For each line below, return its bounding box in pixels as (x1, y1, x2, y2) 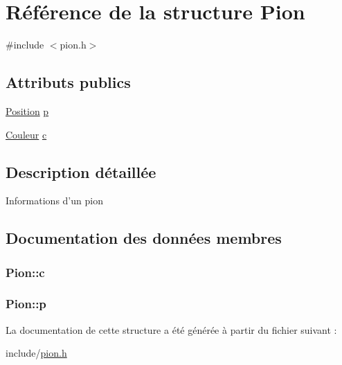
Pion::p (6, 295, 46, 312)
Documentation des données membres (6, 227, 282, 249)
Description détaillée (6, 161, 156, 182)
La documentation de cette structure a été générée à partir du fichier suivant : (6, 322, 337, 337)
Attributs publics (6, 71, 131, 93)
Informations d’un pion (6, 193, 103, 208)
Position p (6, 103, 49, 118)
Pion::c (6, 263, 45, 281)
